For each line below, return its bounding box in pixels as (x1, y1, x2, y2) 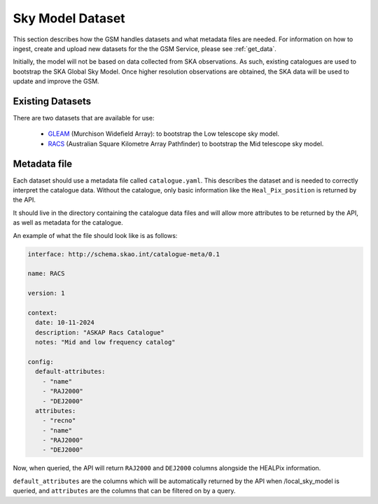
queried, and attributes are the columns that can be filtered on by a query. (13, 486, 236, 495)
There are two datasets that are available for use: (13, 114, 155, 122)
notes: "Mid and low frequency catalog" (35, 338, 176, 346)
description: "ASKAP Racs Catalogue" (35, 328, 164, 336)
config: (27, 358, 54, 365)
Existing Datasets (13, 95, 91, 107)
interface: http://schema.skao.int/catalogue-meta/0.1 (27, 250, 220, 258)
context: (27, 309, 58, 316)
